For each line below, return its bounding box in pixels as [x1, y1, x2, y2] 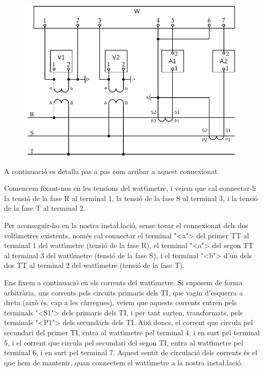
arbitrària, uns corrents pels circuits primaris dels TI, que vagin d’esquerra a [4, 287, 243, 298]
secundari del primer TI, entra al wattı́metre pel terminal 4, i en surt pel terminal [4, 327, 260, 337]
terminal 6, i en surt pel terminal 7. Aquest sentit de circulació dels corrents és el [4, 347, 257, 358]
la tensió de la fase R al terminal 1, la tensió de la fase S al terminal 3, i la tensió [4, 192, 258, 203]
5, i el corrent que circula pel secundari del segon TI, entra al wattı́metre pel [4, 337, 243, 348]
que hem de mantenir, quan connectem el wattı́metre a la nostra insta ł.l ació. [4, 357, 243, 367]
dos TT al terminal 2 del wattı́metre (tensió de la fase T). [4, 260, 185, 270]
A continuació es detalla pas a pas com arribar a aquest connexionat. [4, 165, 220, 176]
